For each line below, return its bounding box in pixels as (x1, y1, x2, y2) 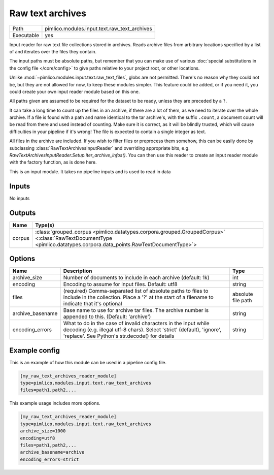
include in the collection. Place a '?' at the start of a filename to (63, 294, 214, 301)
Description (63, 267, 92, 274)
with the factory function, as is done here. (9, 159, 97, 165)
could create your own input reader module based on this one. (9, 88, 140, 94)
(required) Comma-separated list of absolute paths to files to (63, 288, 209, 295)
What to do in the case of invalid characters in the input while (63, 320, 210, 327)
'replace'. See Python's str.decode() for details (63, 333, 175, 340)
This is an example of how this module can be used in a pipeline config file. (9, 359, 167, 365)
